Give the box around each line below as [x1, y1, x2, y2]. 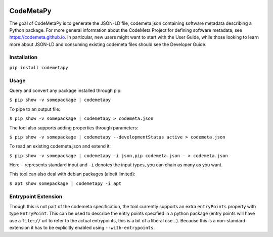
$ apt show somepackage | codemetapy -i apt [9, 180, 122, 186]
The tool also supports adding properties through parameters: [9, 124, 139, 131]
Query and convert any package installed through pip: [9, 87, 122, 93]
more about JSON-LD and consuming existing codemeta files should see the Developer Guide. [9, 41, 207, 48]
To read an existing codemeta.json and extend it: [9, 143, 111, 149]
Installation [9, 54, 38, 61]
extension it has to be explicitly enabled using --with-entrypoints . [9, 225, 155, 231]
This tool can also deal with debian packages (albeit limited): [9, 171, 136, 177]
